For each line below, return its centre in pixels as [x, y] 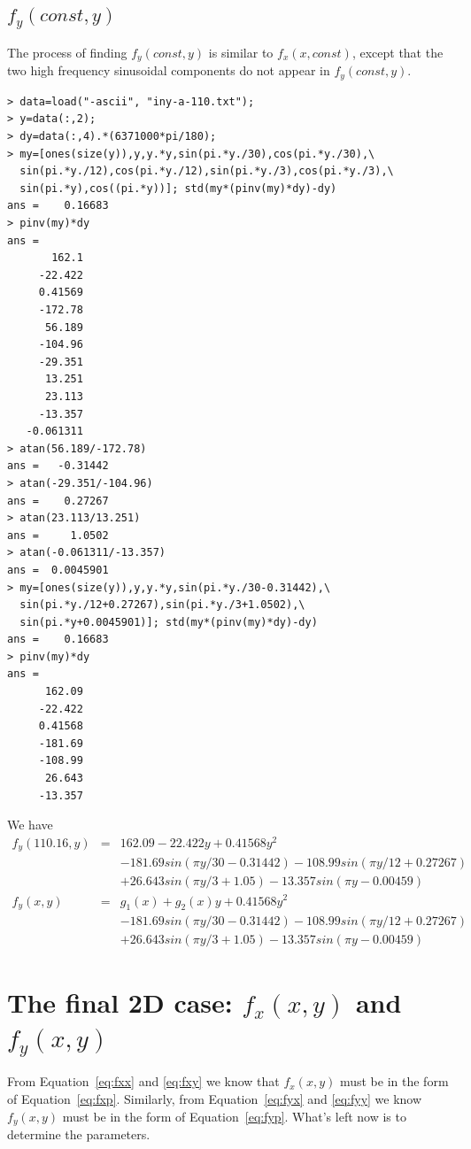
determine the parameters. [79, 1134]
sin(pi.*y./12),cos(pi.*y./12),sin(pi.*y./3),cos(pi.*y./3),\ [207, 171]
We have [30, 825]
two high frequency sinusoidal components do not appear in [169, 70]
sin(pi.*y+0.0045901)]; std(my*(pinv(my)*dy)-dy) [169, 622]
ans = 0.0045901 [58, 570]
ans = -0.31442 [58, 466]
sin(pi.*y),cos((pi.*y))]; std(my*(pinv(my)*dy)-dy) [178, 188]
